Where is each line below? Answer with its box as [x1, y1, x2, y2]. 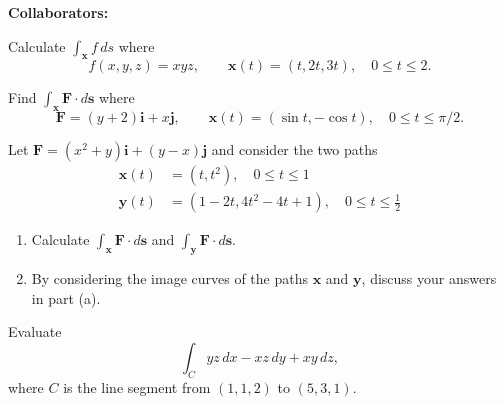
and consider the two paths [211, 139, 378, 160]
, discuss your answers [361, 268, 497, 289]
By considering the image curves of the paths [31, 268, 309, 289]
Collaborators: [8, 2, 109, 22]
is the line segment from [63, 376, 211, 397]
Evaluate [8, 321, 62, 342]
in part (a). [31, 287, 101, 308]
